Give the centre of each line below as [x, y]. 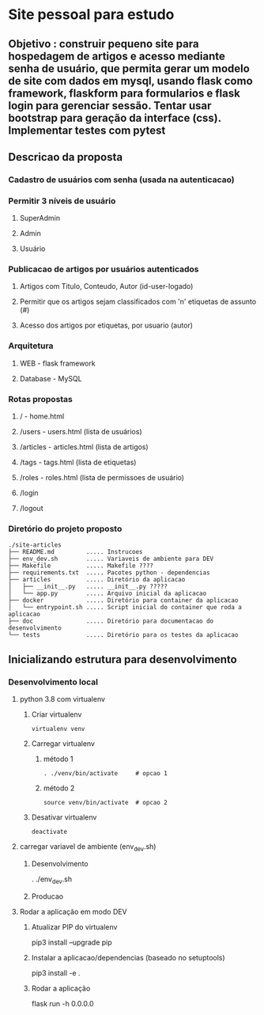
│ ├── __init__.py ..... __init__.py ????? [88, 587]
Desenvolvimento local [53, 682]
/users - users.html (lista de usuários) [81, 432]
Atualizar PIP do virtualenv [74, 926]
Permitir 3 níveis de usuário [62, 201]
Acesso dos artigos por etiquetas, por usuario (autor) [106, 325]
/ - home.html [42, 416]
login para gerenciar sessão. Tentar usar [110, 106]
